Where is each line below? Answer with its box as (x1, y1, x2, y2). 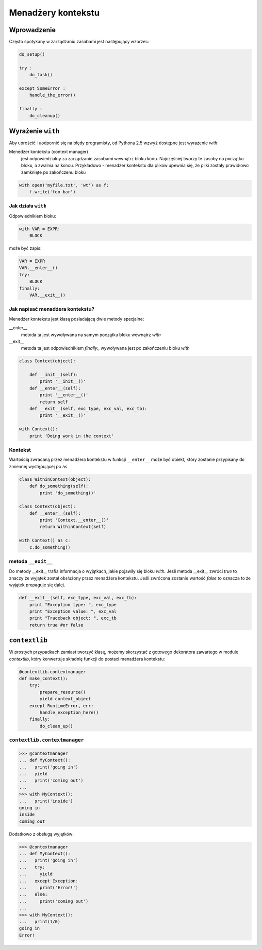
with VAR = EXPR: (19, 226, 61, 232)
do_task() (29, 72, 53, 78)
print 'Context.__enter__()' (39, 517, 109, 523)
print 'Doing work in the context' (29, 433, 114, 439)
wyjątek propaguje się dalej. (9, 582, 65, 588)
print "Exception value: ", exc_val (29, 609, 116, 614)
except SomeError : (19, 85, 65, 91)
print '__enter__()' (39, 392, 89, 398)
